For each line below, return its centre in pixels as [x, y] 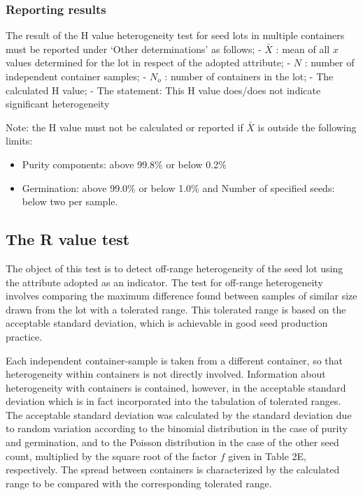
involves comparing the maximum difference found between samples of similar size [181, 296]
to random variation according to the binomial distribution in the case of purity [177, 428]
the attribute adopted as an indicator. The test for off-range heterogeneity [164, 282]
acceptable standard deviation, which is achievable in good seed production [167, 323]
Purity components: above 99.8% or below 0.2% [124, 164]
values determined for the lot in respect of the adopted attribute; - [148, 62]
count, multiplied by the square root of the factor [111, 456]
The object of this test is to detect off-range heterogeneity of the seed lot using [175, 268]
